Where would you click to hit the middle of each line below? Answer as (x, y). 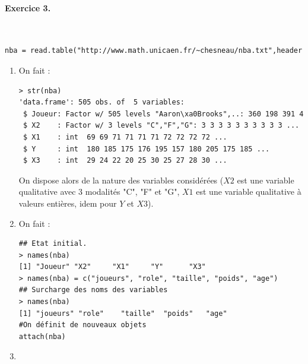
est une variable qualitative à (249, 192)
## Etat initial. (53, 244)
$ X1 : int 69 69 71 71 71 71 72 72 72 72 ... (125, 137)
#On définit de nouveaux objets (82, 325)
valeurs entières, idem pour (68, 203)
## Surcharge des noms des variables (93, 290)
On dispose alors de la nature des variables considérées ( (121, 180)
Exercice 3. (28, 7)
